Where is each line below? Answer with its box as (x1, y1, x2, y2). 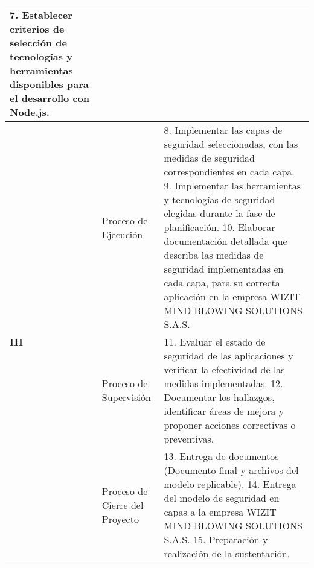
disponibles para (10, 77, 89, 91)
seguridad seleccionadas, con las (164, 137, 298, 151)
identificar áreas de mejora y (164, 404, 284, 418)
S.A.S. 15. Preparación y (164, 532, 268, 546)
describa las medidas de (164, 248, 264, 262)
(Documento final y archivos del (164, 463, 299, 477)
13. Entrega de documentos (164, 449, 279, 463)
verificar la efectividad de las (164, 362, 285, 376)
